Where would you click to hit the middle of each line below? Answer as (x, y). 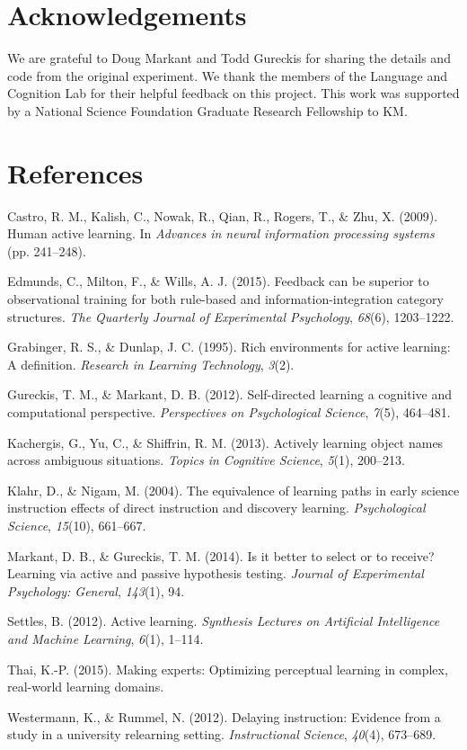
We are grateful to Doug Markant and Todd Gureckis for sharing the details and (229, 58)
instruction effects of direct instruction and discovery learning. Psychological (216, 508)
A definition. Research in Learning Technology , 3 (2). (151, 364)
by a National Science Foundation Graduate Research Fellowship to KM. (207, 110)
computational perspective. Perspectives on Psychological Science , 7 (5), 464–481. (229, 411)
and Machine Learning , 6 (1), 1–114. (106, 638)
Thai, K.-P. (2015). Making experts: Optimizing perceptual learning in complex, (228, 669)
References (75, 172)
